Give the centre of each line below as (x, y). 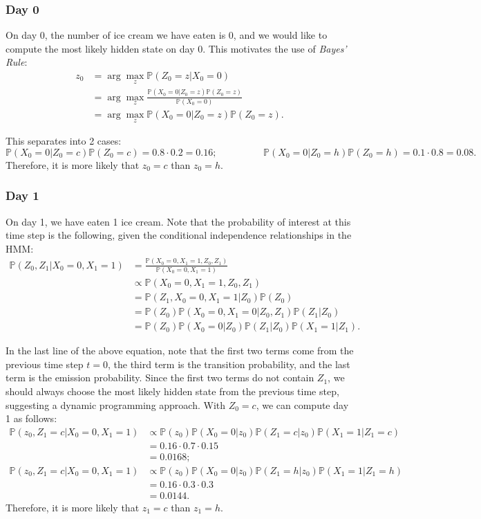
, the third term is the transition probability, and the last (229, 364)
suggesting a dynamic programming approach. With (116, 404)
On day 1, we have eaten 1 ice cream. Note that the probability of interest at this (178, 221)
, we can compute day (302, 404)
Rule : (17, 62)
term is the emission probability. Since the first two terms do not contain (160, 377)
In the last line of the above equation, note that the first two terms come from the (180, 350)
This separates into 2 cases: (64, 141)
